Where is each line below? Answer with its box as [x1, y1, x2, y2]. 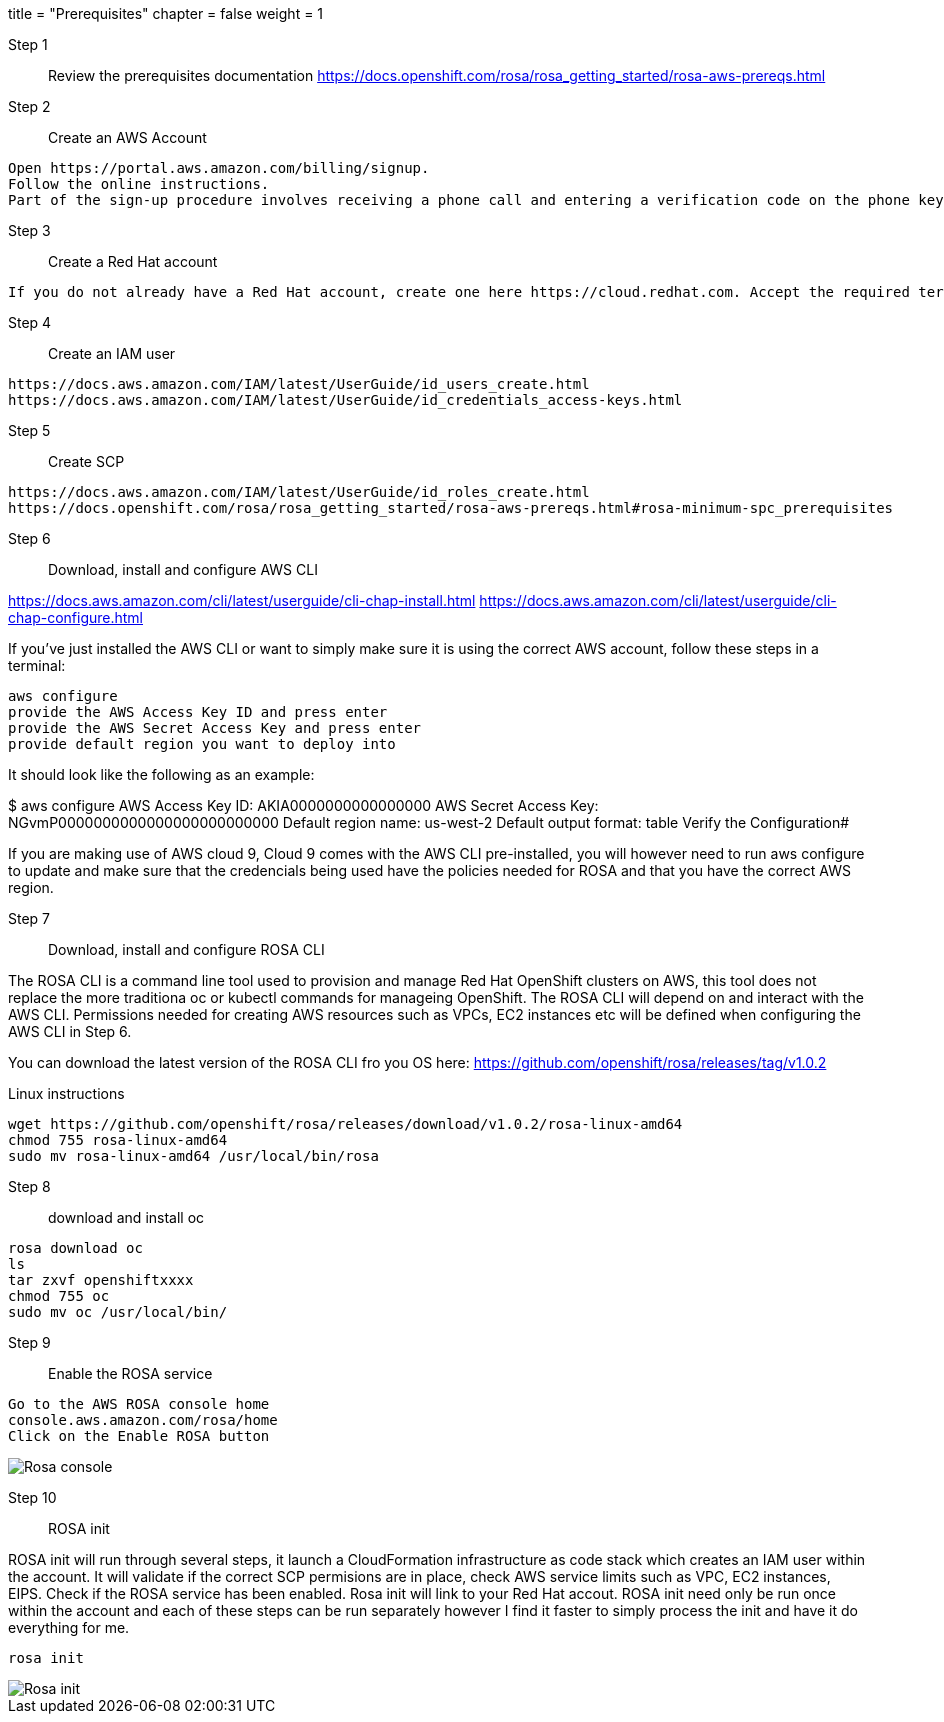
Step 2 [8, 98, 51, 115]
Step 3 [8, 222, 51, 239]
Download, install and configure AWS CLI [48, 561, 318, 578]
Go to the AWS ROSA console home [8, 1396, 270, 1412]
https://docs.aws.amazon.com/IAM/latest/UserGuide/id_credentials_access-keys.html [8, 392, 683, 408]
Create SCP [48, 453, 125, 470]
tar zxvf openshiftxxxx [8, 1272, 194, 1288]
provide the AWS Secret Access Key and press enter [8, 720, 422, 736]
